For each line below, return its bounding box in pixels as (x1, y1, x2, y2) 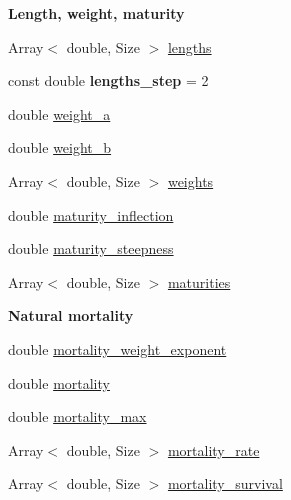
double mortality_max (8, 406, 147, 427)
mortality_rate (167, 439, 260, 460)
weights (167, 170, 214, 191)
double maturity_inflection (8, 204, 174, 225)
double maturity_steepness (8, 238, 174, 259)
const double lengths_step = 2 (8, 70, 209, 91)
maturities (167, 271, 231, 292)
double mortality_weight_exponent (8, 338, 227, 359)
